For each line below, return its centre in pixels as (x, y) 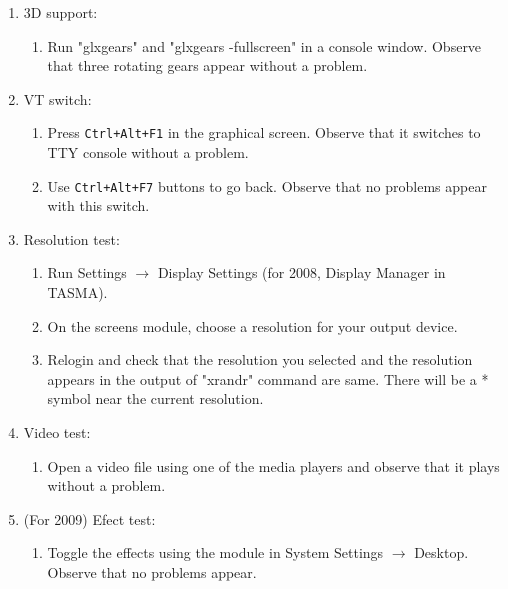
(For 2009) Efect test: (89, 518)
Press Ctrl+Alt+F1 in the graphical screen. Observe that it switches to (264, 132)
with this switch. (98, 205)
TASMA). (77, 292)
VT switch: (57, 98)
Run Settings (87, 272)
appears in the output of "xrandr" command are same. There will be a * (268, 378)
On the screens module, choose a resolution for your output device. (252, 325)
